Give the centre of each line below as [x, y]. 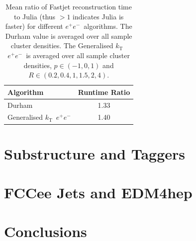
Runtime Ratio [104, 92]
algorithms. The [108, 26]
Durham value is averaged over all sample [69, 36]
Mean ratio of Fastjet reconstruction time [69, 6]
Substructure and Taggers [95, 153]
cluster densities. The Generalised [62, 45]
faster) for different [34, 26]
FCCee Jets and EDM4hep [98, 193]
